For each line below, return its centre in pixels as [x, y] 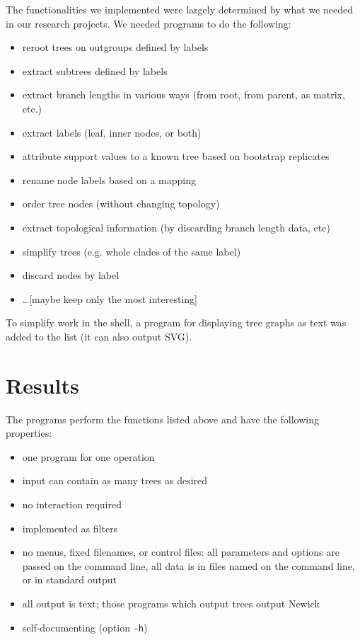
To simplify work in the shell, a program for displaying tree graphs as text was [176, 322]
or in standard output [69, 579]
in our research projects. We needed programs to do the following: [149, 23]
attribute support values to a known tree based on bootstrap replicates [176, 156]
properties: [29, 433]
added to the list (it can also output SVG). [99, 336]
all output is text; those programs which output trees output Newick [171, 603]
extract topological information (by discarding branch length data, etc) [176, 227]
